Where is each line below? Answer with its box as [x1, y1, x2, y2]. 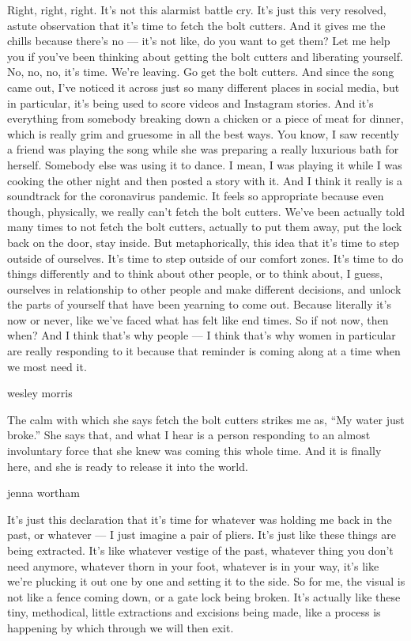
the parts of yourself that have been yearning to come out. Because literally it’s [7, 296, 391, 313]
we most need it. [7, 358, 87, 374]
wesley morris [7, 385, 73, 401]
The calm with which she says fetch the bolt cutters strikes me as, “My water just [7, 411, 405, 427]
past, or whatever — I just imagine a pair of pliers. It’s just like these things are [7, 526, 396, 543]
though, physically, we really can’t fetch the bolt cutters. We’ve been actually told [7, 203, 405, 219]
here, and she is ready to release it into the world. [7, 457, 248, 474]
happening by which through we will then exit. [7, 619, 234, 635]
